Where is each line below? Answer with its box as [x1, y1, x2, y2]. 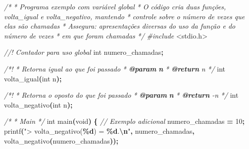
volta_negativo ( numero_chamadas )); [4, 135, 119, 146]
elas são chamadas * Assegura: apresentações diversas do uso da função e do [4, 21, 236, 31]
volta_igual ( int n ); [4, 73, 62, 83]
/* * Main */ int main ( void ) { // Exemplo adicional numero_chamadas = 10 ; [4, 116, 245, 126]
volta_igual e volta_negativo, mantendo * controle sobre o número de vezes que [4, 11, 245, 21]
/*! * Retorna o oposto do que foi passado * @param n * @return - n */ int [4, 90, 239, 100]
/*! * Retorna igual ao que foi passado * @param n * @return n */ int [4, 63, 225, 74]
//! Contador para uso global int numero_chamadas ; [4, 47, 163, 57]
